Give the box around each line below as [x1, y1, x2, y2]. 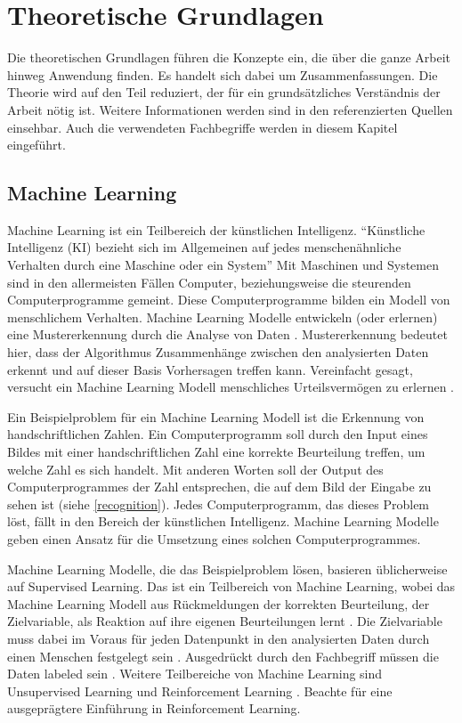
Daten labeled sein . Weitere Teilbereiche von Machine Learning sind [7, 664, 383, 683]
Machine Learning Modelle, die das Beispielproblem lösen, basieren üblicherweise [7, 559, 448, 578]
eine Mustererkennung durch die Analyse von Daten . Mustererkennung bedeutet [7, 325, 448, 344]
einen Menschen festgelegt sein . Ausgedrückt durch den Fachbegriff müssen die [7, 646, 439, 665]
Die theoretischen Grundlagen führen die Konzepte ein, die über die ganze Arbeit [7, 48, 450, 67]
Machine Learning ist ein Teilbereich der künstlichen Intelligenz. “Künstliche [7, 220, 426, 239]
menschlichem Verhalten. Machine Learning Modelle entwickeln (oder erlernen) [7, 307, 438, 326]
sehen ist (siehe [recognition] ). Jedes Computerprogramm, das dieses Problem [7, 494, 430, 513]
